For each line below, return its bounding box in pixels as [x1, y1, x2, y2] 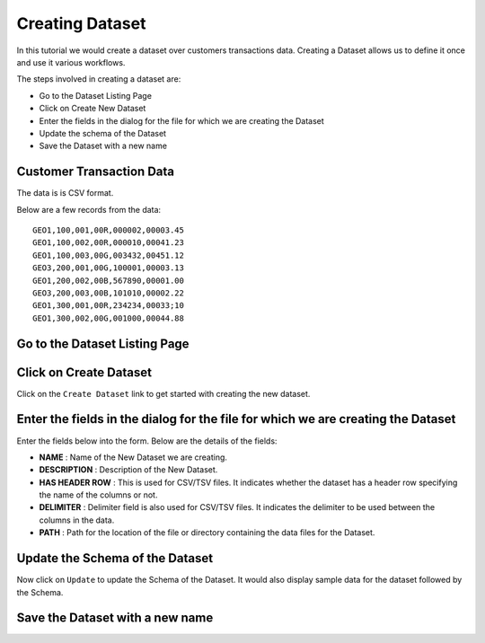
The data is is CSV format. [16, 188, 114, 198]
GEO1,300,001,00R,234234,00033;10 [32, 301, 184, 311]
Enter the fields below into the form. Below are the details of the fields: [16, 436, 278, 446]
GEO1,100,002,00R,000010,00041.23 [32, 238, 184, 248]
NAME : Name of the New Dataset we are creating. [39, 452, 228, 462]
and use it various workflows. [16, 57, 126, 67]
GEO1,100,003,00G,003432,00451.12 [32, 250, 184, 260]
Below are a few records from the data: [16, 204, 162, 215]
